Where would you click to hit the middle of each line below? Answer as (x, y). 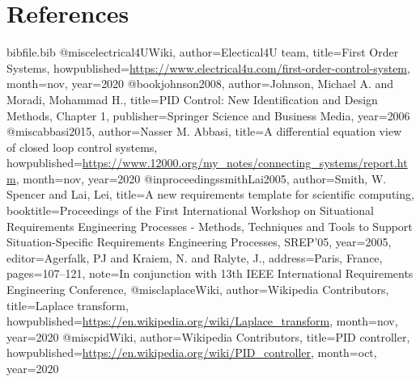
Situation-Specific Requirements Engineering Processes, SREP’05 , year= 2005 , (199, 242)
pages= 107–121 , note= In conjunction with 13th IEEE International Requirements (210, 273)
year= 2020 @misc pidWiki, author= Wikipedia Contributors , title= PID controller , (208, 336)
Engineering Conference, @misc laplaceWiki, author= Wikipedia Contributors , (198, 290)
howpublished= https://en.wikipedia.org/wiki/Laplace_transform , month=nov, (202, 321)
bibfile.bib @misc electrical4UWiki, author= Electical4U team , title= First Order (203, 52)
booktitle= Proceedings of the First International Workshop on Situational (190, 210)
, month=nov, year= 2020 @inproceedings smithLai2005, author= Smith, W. (201, 178)
